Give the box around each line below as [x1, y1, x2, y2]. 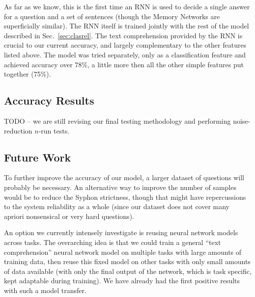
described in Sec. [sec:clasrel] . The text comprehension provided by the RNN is [4, 30, 243, 40]
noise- [233, 115, 251, 126]
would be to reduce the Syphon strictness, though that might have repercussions [4, 191, 246, 202]
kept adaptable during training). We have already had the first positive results [4, 275, 240, 286]
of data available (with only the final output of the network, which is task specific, [4, 266, 252, 276]
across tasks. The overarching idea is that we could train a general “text [4, 237, 221, 247]
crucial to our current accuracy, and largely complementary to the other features [4, 40, 247, 50]
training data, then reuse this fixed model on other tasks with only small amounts [4, 256, 251, 267]
